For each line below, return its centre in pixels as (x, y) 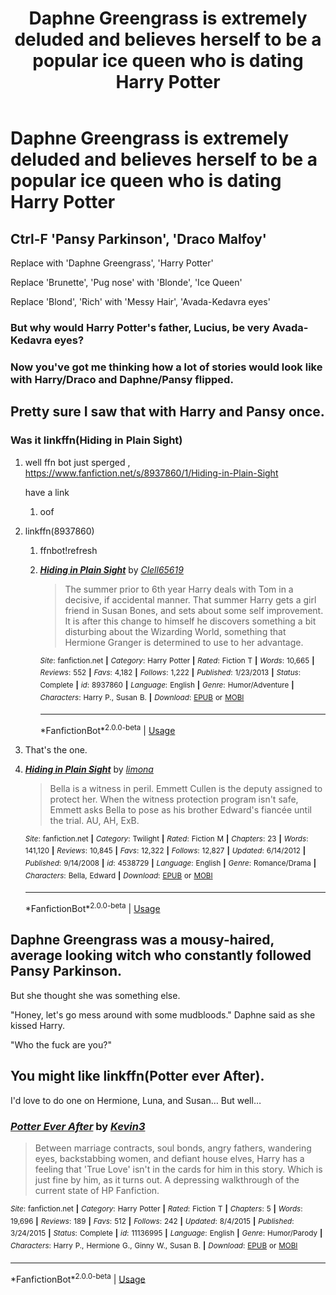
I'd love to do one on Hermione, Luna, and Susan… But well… (136, 1100)
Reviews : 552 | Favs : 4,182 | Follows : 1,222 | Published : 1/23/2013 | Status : (170, 673)
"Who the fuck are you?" (61, 1044)
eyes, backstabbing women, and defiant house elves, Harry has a (169, 1159)
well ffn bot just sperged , (77, 462)
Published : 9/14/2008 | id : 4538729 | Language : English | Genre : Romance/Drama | (170, 863)
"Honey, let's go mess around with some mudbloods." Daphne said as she (163, 1014)
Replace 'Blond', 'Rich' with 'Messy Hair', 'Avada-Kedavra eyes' (140, 301)
